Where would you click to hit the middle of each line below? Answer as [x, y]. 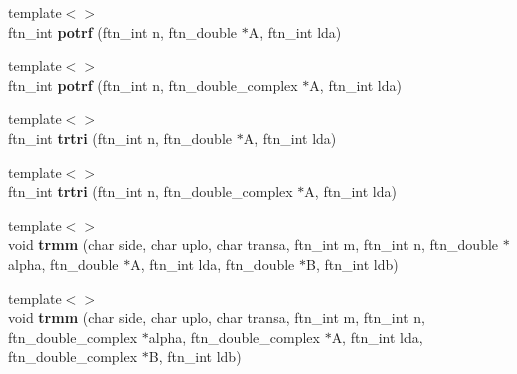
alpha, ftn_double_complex [234, 336]
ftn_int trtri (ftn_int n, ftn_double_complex [150, 191]
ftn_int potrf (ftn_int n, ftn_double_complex [153, 84]
